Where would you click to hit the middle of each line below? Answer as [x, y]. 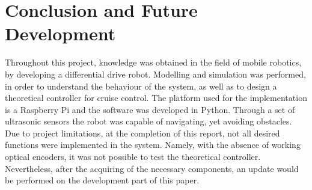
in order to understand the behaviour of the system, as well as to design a [141, 86]
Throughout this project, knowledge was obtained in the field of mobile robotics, [153, 62]
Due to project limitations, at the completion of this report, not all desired [142, 133]
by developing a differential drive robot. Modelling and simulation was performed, [155, 74]
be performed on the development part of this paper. [102, 180]
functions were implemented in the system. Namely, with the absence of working [153, 145]
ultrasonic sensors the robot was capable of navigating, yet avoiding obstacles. [148, 121]
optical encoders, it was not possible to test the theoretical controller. [133, 157]
